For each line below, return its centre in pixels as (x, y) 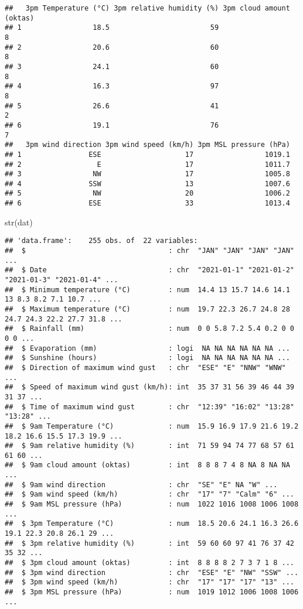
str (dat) (19, 222)
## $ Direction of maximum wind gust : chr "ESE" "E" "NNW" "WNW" (145, 367)
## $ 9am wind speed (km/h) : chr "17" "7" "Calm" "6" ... (149, 495)
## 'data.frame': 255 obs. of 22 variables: (101, 241)
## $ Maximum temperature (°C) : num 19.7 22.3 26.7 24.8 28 (147, 309)
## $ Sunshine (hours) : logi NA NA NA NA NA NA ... (147, 358)
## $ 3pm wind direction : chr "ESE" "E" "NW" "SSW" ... (152, 572)
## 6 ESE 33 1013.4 (147, 203)
